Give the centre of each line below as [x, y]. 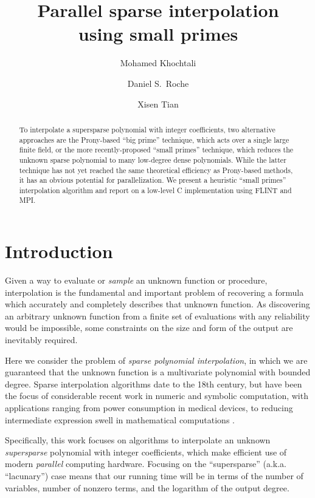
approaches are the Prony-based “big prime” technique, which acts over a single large [154, 139]
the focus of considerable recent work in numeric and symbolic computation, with [157, 396]
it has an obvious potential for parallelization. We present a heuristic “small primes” [153, 180]
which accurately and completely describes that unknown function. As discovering [157, 304]
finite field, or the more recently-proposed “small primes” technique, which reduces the [156, 150]
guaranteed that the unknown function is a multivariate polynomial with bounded [158, 372]
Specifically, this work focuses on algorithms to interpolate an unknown [138, 440]
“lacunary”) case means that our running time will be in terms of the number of [154, 475]
